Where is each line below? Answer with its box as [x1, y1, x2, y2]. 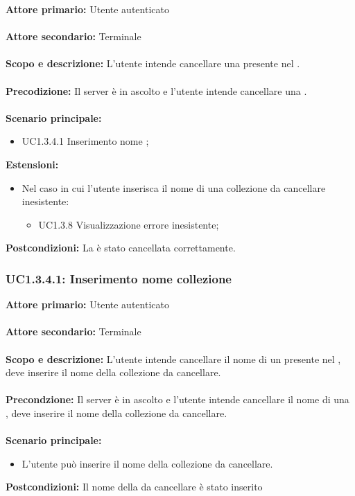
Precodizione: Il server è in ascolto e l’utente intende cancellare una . [6, 83, 307, 98]
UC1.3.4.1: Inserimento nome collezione [6, 269, 232, 287]
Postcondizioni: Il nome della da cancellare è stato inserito [6, 479, 263, 494]
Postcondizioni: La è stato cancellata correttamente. [6, 240, 236, 255]
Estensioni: [6, 157, 59, 171]
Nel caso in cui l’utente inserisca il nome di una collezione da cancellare [21, 180, 326, 195]
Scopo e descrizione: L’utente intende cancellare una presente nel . [6, 56, 300, 71]
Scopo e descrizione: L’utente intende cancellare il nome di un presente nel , [6, 351, 341, 366]
